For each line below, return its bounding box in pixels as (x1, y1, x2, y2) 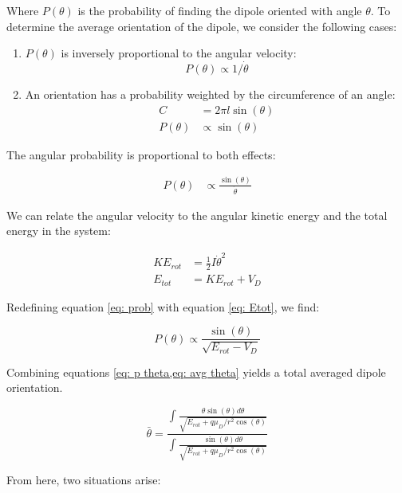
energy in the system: (6, 222, 111, 239)
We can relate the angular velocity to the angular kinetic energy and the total (6, 206, 388, 223)
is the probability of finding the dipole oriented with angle (77, 2, 362, 18)
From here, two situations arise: (6, 471, 161, 488)
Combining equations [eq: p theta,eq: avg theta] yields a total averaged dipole (6, 363, 386, 380)
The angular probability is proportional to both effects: (6, 146, 276, 162)
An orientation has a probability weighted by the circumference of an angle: (25, 86, 396, 102)
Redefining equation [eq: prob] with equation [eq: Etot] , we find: (6, 298, 320, 315)
